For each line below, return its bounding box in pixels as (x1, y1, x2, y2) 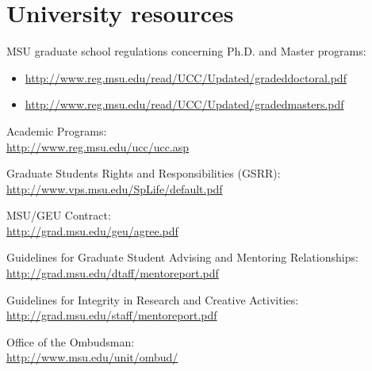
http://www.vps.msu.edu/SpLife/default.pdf (6, 180, 223, 197)
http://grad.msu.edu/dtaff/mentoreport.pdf (6, 265, 219, 281)
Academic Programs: (6, 122, 107, 139)
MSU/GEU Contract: (6, 207, 111, 224)
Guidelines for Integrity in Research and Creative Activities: (6, 291, 299, 308)
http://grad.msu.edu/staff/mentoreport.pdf (6, 307, 217, 323)
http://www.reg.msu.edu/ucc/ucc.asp (6, 138, 190, 155)
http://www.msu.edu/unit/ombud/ (6, 349, 178, 365)
